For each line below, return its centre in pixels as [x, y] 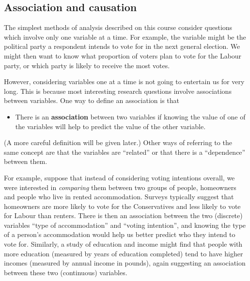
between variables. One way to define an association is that [92, 100]
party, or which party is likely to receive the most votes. [87, 65]
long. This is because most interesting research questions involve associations [118, 91]
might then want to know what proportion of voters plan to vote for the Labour [123, 55]
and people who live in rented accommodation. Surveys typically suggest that [119, 197]
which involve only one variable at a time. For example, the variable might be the [125, 37]
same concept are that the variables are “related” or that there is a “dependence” [125, 152]
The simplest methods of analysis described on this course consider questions [118, 27]
